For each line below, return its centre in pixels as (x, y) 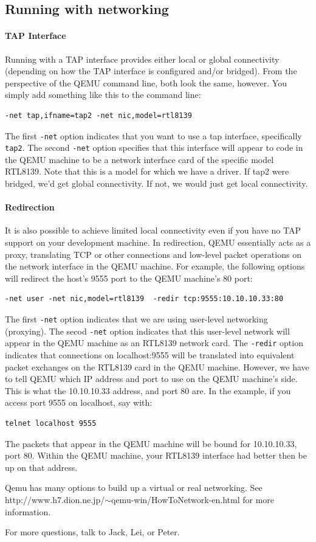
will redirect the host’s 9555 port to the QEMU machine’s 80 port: (129, 278)
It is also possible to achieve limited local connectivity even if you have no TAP (153, 230)
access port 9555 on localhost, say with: (79, 402)
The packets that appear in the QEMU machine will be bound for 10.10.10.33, (151, 443)
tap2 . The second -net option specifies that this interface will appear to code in (154, 148)
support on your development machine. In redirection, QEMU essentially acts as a (158, 242)
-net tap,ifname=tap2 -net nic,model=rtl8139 (98, 115)
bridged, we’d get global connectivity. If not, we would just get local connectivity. (156, 183)
